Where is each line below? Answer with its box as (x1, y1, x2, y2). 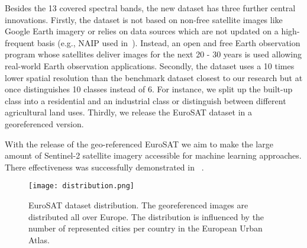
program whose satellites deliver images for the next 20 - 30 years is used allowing (5, 48, 302, 60)
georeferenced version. (5, 117, 84, 130)
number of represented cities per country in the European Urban (28, 222, 263, 234)
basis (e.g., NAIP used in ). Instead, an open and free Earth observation (37, 36, 300, 49)
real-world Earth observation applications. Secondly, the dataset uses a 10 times (5, 59, 295, 72)
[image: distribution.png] (28, 182, 134, 191)
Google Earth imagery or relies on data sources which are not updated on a (5, 25, 279, 37)
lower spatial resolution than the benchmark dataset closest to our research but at (5, 71, 303, 83)
